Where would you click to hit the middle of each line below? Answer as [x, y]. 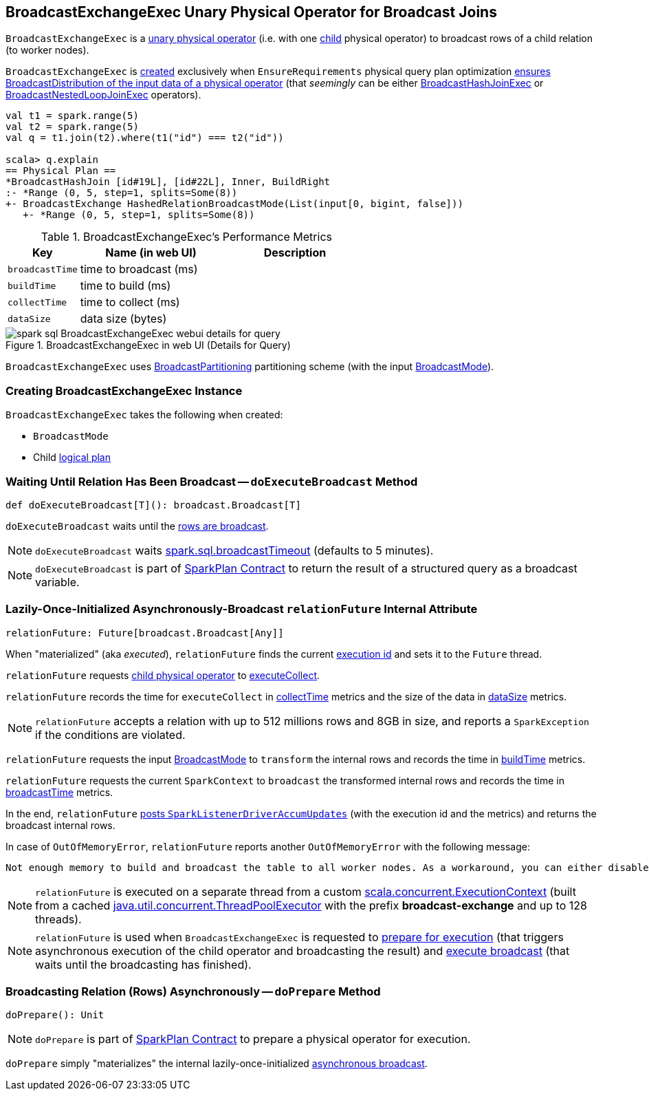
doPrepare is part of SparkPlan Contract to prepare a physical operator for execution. [253, 1039]
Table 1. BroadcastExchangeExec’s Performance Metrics [186, 237]
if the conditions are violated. [110, 734]
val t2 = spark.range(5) [72, 127]
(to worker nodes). [47, 50]
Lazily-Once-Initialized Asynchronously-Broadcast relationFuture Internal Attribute [242, 609]
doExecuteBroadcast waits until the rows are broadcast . [137, 526]
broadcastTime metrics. [59, 792]
